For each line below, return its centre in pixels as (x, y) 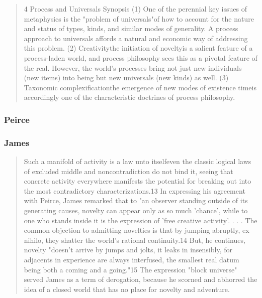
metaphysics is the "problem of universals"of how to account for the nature (139, 18)
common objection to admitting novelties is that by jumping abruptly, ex (137, 230)
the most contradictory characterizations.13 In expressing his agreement (135, 190)
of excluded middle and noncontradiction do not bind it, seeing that (128, 171)
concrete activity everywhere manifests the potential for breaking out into (138, 181)
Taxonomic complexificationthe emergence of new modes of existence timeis (140, 87)
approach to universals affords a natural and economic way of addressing (136, 38)
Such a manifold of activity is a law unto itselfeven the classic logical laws (138, 161)
